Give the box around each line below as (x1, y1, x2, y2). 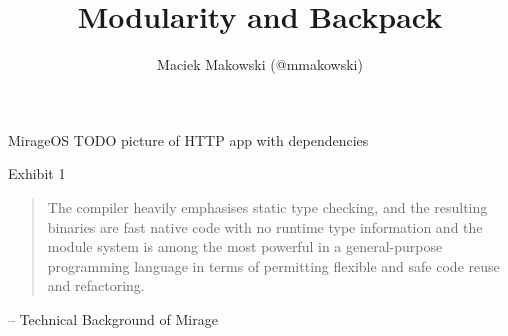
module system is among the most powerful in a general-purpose (47, 236, 443, 257)
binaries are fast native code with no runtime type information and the (47, 216, 483, 237)
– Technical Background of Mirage (8, 308, 218, 329)
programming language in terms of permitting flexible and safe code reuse (47, 255, 500, 276)
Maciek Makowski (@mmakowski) (157, 54, 363, 75)
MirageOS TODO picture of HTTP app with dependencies (8, 129, 369, 150)
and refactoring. (47, 275, 145, 296)
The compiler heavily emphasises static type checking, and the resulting (47, 196, 488, 217)
